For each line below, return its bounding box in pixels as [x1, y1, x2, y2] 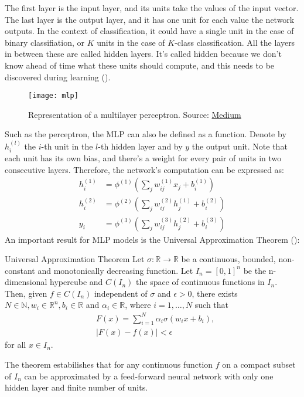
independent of [94, 287, 148, 299]
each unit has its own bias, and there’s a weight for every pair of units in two [5, 152, 282, 164]
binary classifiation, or [5, 36, 84, 48]
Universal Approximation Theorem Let [5, 253, 145, 265]
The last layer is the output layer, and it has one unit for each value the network [5, 13, 295, 25]
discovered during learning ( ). [5, 70, 111, 83]
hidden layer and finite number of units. [5, 381, 148, 393]
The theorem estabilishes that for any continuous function [5, 358, 213, 371]
